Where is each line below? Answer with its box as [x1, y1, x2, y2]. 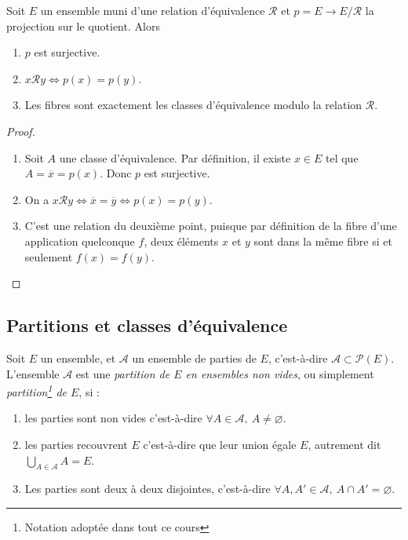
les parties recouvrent [24, 436, 128, 452]
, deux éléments [144, 232, 219, 249]
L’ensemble [6, 365, 60, 381]
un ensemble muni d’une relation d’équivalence [40, 2, 265, 18]
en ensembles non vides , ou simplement [185, 365, 374, 381]
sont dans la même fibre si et [253, 232, 392, 249]
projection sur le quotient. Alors [6, 17, 160, 34]
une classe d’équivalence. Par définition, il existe [59, 149, 291, 166]
